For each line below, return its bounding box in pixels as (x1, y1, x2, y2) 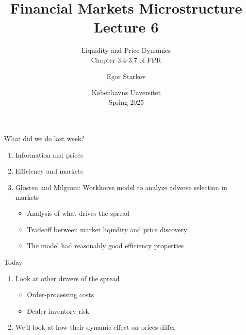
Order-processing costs (27, 289, 94, 300)
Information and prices (15, 149, 83, 160)
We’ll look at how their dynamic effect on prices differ (15, 322, 176, 332)
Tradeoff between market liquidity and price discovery (27, 224, 187, 234)
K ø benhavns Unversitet (91, 87, 161, 97)
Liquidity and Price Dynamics (82, 45, 171, 55)
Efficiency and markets (15, 166, 83, 176)
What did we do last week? (4, 133, 85, 144)
